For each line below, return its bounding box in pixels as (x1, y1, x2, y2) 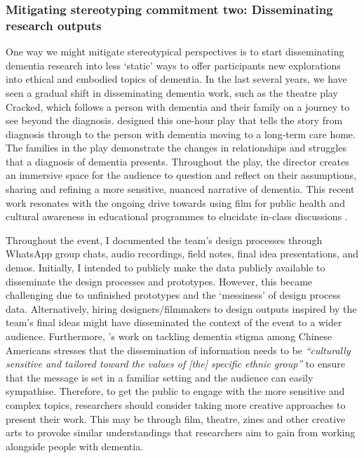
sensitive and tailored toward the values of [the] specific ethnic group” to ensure (6, 356, 345, 371)
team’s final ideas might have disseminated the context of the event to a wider (6, 315, 342, 330)
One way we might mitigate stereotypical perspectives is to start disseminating (6, 44, 344, 59)
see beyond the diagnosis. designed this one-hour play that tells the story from (6, 113, 343, 128)
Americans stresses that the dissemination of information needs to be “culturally (6, 342, 351, 357)
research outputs (6, 16, 102, 34)
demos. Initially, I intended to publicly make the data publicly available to (6, 260, 325, 275)
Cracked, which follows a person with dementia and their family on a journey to (6, 99, 350, 114)
